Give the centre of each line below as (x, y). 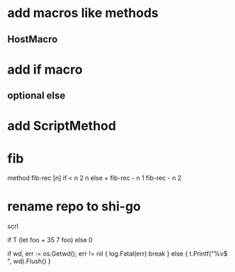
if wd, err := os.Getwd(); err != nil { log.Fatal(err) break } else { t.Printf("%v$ (117, 254)
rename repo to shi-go (74, 206)
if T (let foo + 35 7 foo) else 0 (50, 240)
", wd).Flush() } (29, 261)
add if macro (45, 69)
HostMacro (33, 39)
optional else (36, 96)
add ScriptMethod (62, 126)
